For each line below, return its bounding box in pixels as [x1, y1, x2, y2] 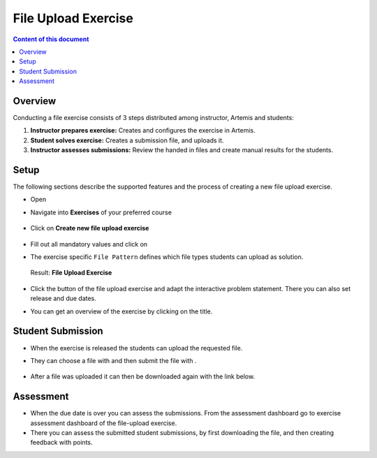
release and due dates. [30, 294, 97, 303]
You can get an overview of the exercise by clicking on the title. [30, 307, 213, 316]
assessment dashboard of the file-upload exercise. [30, 419, 177, 427]
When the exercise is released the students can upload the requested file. [30, 343, 243, 352]
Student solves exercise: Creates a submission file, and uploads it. [30, 136, 224, 145]
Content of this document [13, 35, 89, 43]
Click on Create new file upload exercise [30, 224, 149, 232]
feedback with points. [30, 438, 93, 447]
